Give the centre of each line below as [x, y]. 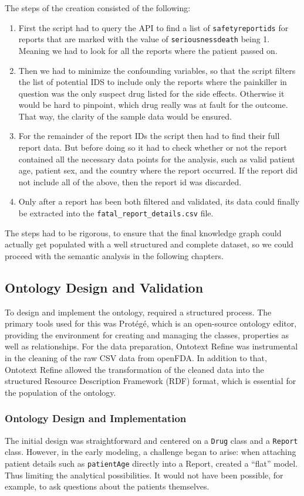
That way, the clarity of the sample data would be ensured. [125, 116]
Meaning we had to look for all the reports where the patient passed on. [148, 50]
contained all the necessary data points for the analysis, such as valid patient [157, 159]
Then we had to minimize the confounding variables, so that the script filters [157, 70]
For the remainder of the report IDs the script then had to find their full [149, 136]
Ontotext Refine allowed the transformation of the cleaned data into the [134, 369]
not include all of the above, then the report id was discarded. [130, 181]
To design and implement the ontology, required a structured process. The [138, 312]
